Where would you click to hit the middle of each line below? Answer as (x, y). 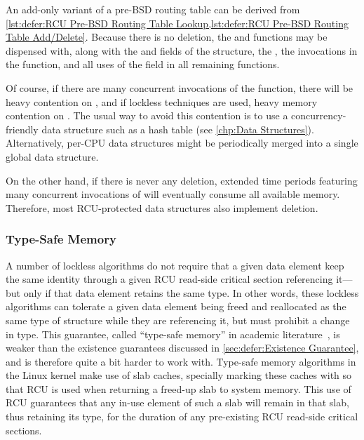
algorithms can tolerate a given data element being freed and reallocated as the (176, 306)
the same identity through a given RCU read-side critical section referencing (169, 279)
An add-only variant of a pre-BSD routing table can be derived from (153, 9)
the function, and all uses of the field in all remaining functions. (143, 64)
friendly (22, 129)
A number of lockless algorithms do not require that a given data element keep (175, 265)
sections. (24, 430)
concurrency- (319, 115)
